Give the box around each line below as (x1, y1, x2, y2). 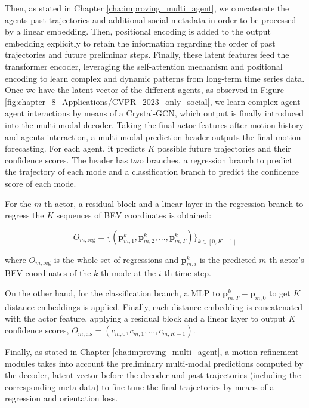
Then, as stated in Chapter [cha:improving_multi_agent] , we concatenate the (5, 2, 289, 14)
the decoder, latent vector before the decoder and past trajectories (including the (5, 369, 301, 381)
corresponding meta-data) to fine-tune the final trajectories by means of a (5, 380, 274, 392)
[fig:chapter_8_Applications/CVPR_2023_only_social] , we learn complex (5, 95, 278, 107)
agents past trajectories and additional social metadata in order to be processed (5, 13, 296, 26)
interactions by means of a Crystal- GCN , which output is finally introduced (27, 107, 304, 119)
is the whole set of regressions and (54, 253, 179, 265)
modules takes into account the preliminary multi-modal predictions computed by (5, 357, 304, 369)
